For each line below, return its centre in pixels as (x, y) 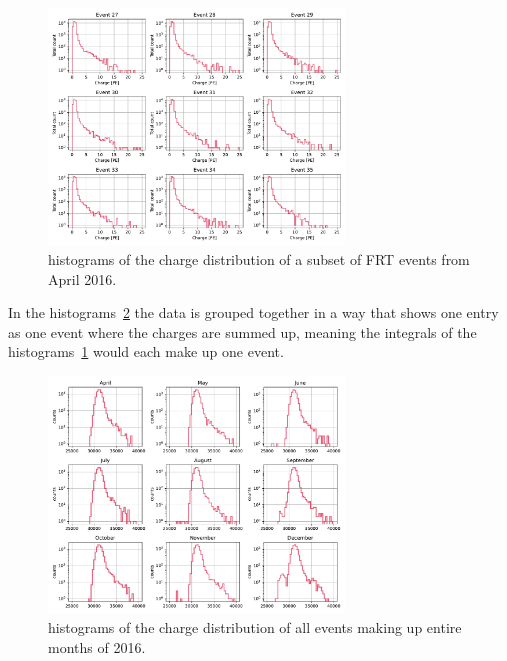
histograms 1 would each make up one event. (146, 351)
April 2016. (82, 278)
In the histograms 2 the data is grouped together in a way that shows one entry (253, 312)
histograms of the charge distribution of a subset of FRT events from (259, 258)
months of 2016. (97, 646)
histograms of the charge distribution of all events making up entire (255, 626)
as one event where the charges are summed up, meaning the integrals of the (242, 331)
